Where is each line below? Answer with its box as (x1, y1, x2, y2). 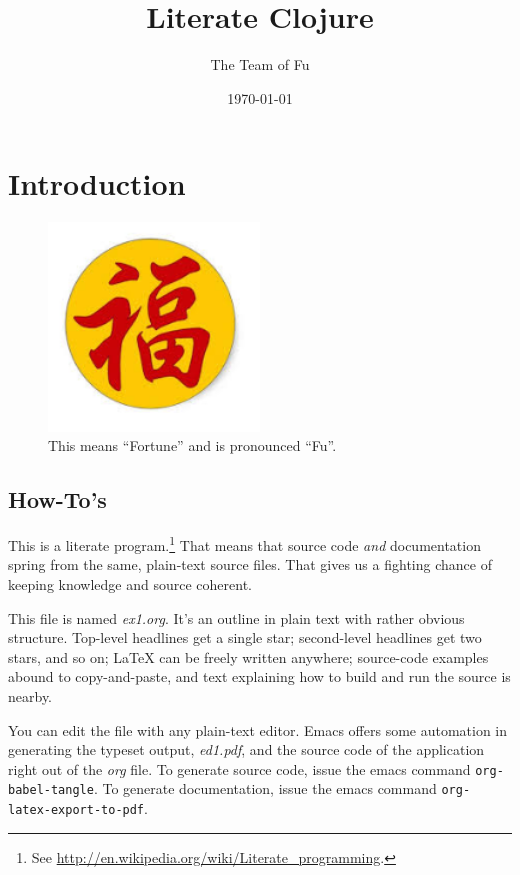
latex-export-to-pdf (8, 803, 145, 818)
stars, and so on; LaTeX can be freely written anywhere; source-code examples (8, 646, 489, 667)
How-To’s (8, 484, 107, 515)
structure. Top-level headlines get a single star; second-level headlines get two (8, 627, 482, 648)
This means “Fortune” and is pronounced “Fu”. (48, 435, 337, 456)
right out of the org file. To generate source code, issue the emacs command (8, 758, 471, 779)
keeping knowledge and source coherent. (8, 574, 252, 595)
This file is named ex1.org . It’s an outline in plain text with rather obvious (8, 607, 465, 628)
